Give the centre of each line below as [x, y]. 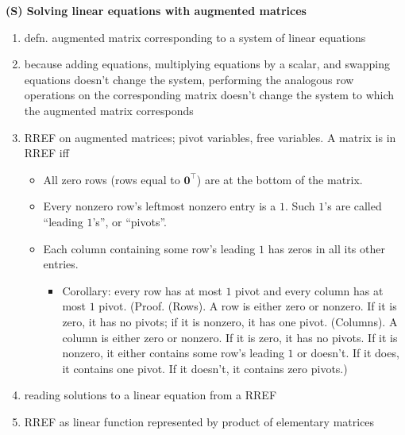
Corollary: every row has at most [142, 290]
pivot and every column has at [309, 290]
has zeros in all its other [326, 248]
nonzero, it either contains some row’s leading [173, 353]
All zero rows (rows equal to [112, 179]
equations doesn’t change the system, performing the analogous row [189, 79]
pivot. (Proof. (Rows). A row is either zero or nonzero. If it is [248, 306]
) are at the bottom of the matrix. [280, 179]
